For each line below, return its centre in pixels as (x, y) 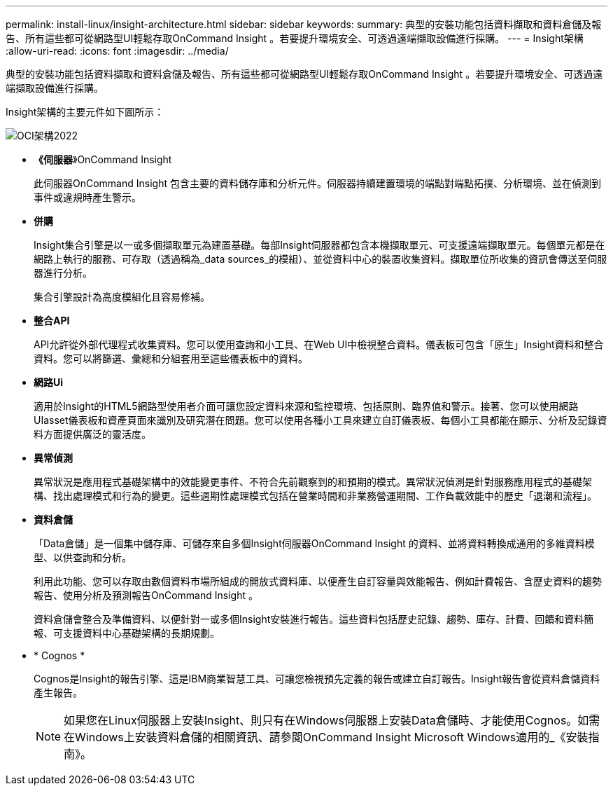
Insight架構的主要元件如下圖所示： (85, 112)
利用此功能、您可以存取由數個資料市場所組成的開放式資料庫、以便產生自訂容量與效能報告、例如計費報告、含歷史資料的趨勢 (318, 581)
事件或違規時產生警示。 (87, 197)
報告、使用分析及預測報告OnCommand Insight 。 (146, 595)
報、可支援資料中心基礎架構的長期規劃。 (127, 633)
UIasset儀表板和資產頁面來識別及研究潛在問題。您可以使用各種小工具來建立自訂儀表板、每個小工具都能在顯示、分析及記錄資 (320, 420)
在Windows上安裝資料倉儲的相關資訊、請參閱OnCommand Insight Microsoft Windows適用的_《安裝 (326, 737)
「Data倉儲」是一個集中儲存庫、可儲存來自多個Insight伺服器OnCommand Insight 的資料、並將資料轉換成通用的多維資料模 (314, 543)
